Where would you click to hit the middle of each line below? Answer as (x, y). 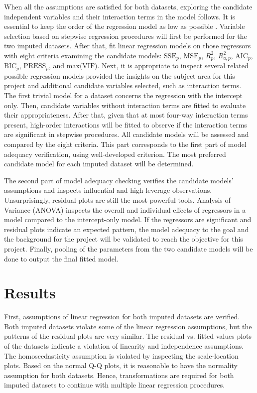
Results (30, 293)
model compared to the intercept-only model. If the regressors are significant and (128, 219)
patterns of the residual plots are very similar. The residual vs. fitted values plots (128, 336)
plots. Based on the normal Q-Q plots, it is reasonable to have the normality (121, 365)
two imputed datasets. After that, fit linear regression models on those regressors (128, 46)
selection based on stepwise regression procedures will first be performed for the (126, 36)
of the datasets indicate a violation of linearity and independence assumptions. (124, 346)
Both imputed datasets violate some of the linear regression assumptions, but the (128, 326)
